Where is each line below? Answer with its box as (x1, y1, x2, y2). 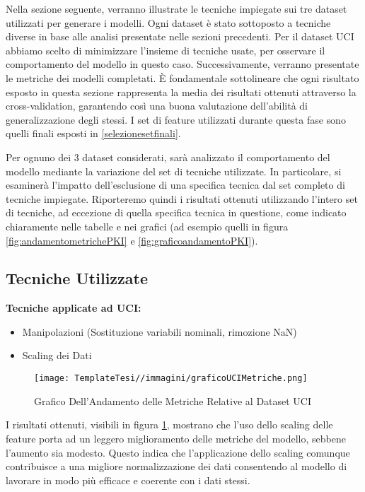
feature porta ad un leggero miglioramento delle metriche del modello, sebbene (6, 430, 346, 445)
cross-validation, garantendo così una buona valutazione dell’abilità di (6, 98, 308, 113)
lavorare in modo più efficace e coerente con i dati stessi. (6, 472, 250, 487)
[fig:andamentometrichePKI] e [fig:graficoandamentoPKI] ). (6, 233, 258, 247)
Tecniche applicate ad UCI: (6, 300, 141, 315)
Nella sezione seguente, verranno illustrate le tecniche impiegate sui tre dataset (6, 1, 347, 16)
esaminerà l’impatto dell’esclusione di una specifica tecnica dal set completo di (6, 177, 345, 192)
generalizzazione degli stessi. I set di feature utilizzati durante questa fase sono (6, 112, 346, 127)
